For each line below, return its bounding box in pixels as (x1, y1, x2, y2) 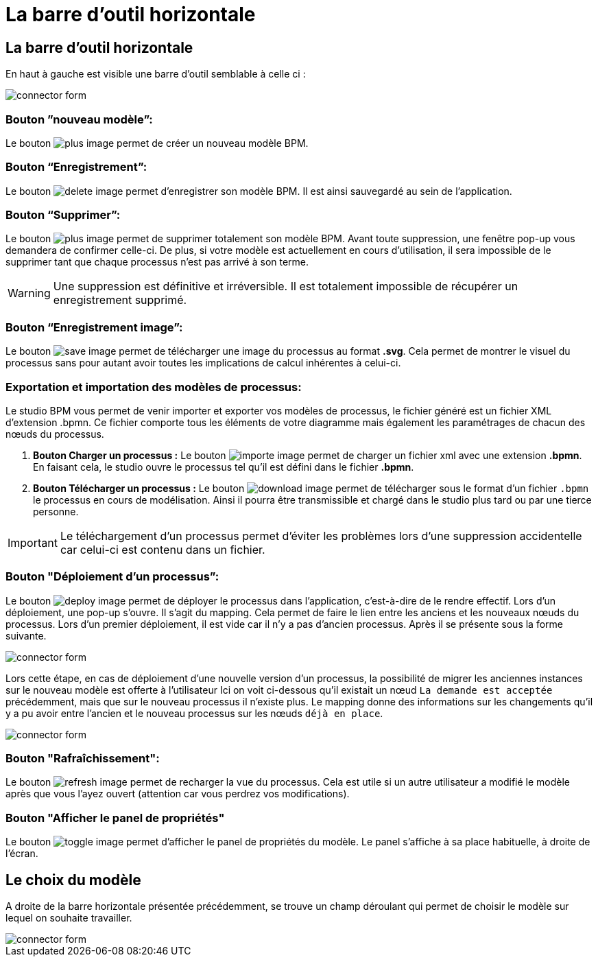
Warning (8, 286, 51, 301)
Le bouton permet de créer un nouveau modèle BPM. (5, 137, 309, 149)
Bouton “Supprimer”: (5, 208, 121, 222)
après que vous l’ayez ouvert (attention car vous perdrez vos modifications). (5, 788, 350, 800)
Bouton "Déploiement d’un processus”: (5, 570, 219, 584)
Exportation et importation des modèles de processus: (5, 379, 302, 394)
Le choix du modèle (5, 871, 141, 889)
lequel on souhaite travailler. (5, 912, 132, 924)
